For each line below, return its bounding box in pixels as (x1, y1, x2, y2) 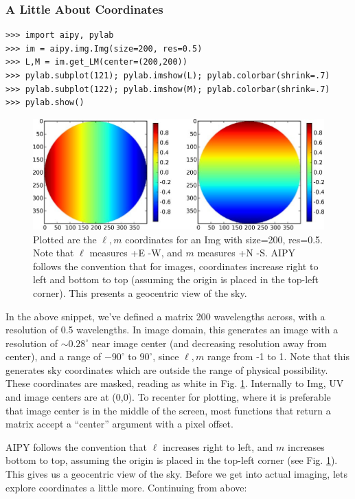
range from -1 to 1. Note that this (207, 349, 350, 364)
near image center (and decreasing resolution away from (91, 335, 327, 350)
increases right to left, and (162, 439, 273, 454)
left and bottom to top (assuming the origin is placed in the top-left (33, 272, 319, 287)
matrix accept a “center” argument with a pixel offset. (5, 417, 233, 431)
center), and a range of (5, 349, 102, 364)
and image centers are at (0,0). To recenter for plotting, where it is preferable (5, 390, 331, 404)
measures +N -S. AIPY (197, 245, 296, 260)
